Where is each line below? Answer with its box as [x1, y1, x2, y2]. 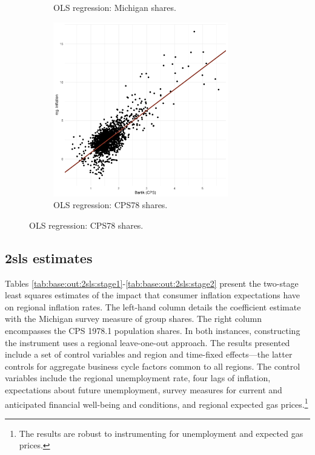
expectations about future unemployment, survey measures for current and [5, 383, 282, 396]
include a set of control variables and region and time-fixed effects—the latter [5, 348, 293, 361]
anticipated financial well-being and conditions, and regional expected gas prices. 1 [5, 396, 308, 410]
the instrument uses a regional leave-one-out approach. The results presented [5, 336, 290, 349]
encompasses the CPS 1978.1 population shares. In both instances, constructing [5, 324, 300, 336]
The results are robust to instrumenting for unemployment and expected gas [19, 427, 303, 439]
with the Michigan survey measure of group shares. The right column [5, 312, 262, 325]
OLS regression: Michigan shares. [53, 1, 176, 13]
